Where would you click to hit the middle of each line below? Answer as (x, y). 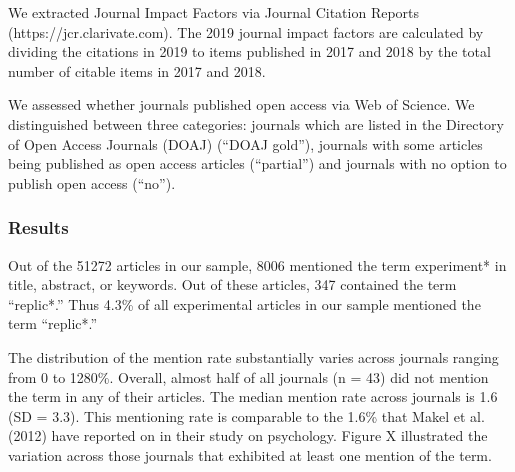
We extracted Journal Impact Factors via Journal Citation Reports (214, 12)
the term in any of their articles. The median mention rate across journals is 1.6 (253, 396)
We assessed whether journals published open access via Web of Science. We (241, 104)
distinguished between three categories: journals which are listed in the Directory (256, 123)
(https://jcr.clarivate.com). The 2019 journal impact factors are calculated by (246, 31)
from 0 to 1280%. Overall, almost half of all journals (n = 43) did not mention (248, 376)
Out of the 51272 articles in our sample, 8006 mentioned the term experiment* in (257, 264)
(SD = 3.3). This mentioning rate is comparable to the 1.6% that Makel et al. (246, 415)
